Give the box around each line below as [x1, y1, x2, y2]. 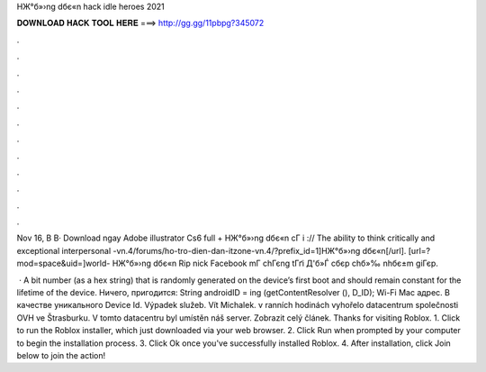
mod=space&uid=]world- [16, 258, 111, 269]
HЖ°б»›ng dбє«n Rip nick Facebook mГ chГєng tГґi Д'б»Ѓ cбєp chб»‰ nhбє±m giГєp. [112, 258, 438, 269]
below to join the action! [16, 349, 106, 360]
